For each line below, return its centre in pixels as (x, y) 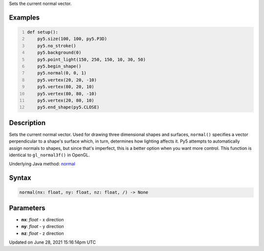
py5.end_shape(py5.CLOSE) (68, 107)
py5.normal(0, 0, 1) (62, 73)
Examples (24, 17)
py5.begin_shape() (59, 66)
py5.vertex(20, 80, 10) (66, 100)
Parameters (27, 208)
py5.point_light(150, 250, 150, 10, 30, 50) (92, 59)
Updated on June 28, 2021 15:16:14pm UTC (53, 242)
